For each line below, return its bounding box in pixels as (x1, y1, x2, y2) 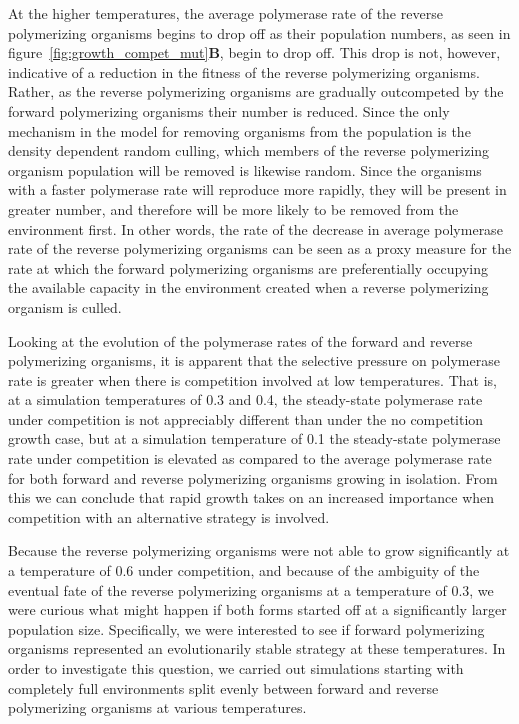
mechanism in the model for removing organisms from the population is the (8, 120, 471, 141)
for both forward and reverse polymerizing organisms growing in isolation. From (8, 467, 498, 488)
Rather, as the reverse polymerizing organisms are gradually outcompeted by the (8, 81, 504, 102)
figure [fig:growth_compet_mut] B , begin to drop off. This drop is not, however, (8, 42, 501, 63)
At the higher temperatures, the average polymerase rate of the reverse (8, 3, 443, 23)
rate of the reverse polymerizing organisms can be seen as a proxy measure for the (8, 238, 512, 259)
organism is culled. (8, 296, 122, 317)
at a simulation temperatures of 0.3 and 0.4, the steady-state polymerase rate (8, 389, 483, 410)
